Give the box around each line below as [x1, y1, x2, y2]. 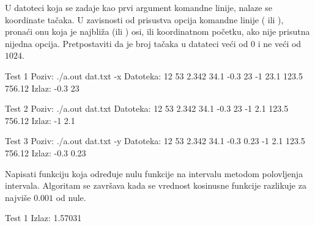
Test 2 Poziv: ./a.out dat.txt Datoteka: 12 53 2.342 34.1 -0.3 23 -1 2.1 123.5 [5, 102, 289, 115]
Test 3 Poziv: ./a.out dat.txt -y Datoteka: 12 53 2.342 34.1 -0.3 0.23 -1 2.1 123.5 [5, 134, 305, 147]
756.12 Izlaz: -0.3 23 [5, 81, 80, 94]
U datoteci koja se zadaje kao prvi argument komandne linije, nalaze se [5, 1, 272, 13]
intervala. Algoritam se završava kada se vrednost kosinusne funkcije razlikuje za [5, 179, 306, 192]
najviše [5, 191, 31, 203]
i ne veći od [258, 37, 302, 49]
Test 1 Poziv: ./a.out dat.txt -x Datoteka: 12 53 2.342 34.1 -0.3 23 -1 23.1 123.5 [5, 69, 303, 82]
